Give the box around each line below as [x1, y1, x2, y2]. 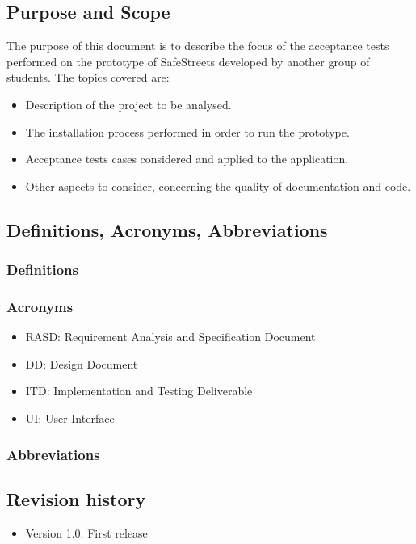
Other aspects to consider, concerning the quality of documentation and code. [25, 177, 411, 194]
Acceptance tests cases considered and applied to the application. [25, 150, 349, 167]
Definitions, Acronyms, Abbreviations [6, 217, 328, 242]
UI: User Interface [25, 409, 115, 426]
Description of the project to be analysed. [25, 95, 232, 112]
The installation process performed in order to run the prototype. [25, 123, 350, 140]
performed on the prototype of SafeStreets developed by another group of [6, 53, 370, 70]
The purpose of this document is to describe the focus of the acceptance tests [6, 37, 389, 54]
